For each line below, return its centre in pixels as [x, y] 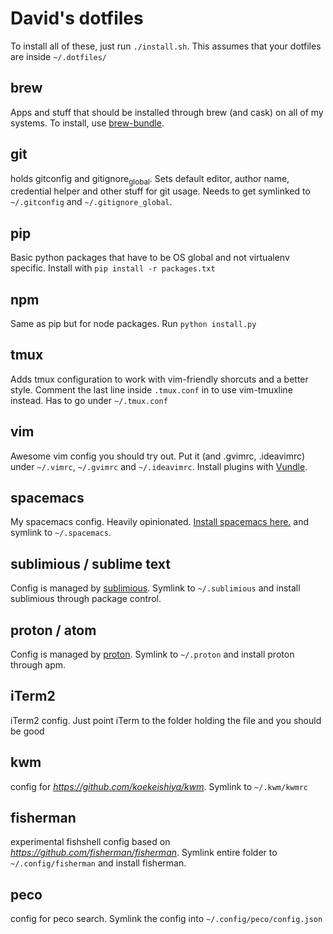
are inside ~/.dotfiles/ [59, 56]
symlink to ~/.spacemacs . [61, 533]
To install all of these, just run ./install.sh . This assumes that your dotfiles [166, 46]
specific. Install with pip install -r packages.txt [113, 268]
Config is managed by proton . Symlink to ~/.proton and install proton [152, 654]
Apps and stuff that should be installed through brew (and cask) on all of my [167, 112]
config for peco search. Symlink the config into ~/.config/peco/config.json [166, 919]
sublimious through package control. [86, 599]
